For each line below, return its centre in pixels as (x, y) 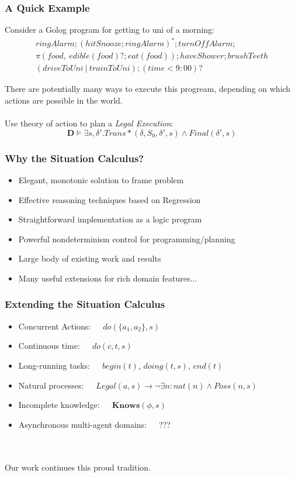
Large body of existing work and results (90, 258)
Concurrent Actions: (55, 326)
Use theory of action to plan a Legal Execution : (89, 123)
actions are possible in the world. (64, 100)
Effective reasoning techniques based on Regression (110, 199)
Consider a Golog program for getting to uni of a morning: (110, 30)
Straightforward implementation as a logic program (110, 219)
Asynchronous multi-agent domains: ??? (94, 424)
